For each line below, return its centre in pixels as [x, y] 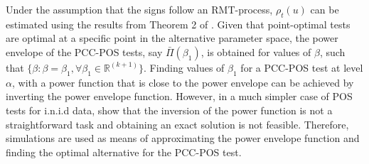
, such [332, 51]
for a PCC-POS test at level [302, 67]
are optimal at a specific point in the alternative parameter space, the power [172, 38]
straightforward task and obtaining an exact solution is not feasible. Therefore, [177, 124]
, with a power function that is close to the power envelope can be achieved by [183, 82]
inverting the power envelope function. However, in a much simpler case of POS [179, 96]
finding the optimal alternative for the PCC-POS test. [124, 152]
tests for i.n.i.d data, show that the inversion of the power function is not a [169, 110]
